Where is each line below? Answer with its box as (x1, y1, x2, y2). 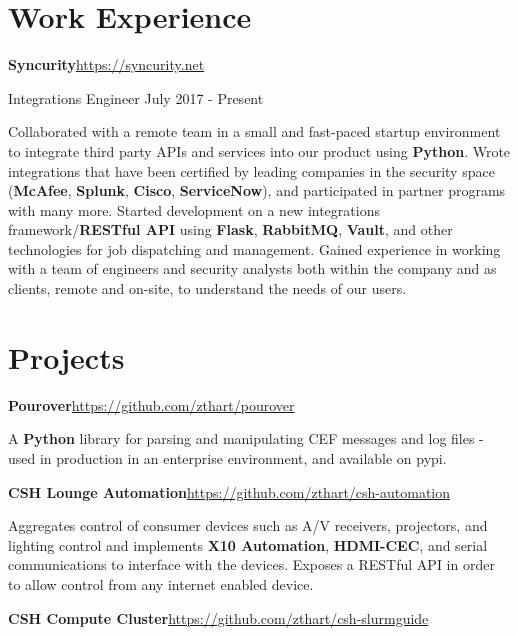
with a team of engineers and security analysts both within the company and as (8, 258, 497, 279)
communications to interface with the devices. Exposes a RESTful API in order (8, 554, 495, 575)
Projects (8, 336, 125, 377)
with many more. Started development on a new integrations (8, 199, 380, 220)
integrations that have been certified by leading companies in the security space (8, 160, 495, 181)
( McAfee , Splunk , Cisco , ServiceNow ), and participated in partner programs (8, 180, 506, 201)
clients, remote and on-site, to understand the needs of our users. (8, 278, 407, 299)
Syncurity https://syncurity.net (8, 54, 205, 75)
